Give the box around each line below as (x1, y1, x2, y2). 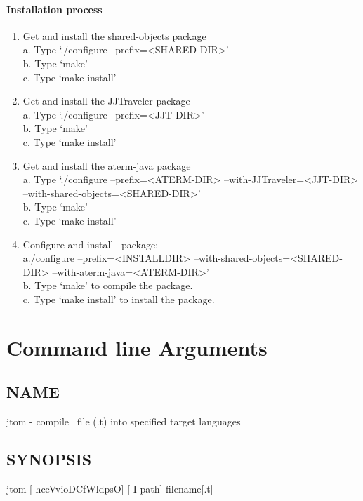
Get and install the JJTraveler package (22, 93, 190, 108)
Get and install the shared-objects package (22, 28, 206, 43)
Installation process (6, 1, 103, 16)
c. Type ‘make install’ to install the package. (22, 291, 215, 306)
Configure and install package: (22, 236, 159, 251)
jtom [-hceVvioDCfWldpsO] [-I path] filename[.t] (6, 481, 213, 495)
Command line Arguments (6, 333, 268, 361)
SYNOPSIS (6, 448, 92, 470)
